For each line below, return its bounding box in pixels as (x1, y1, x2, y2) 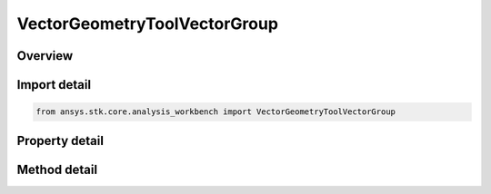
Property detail (16, 132, 105, 149)
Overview (16, 48, 74, 63)
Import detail (16, 77, 91, 92)
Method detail (16, 161, 98, 177)
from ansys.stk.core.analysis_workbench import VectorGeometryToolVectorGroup (35, 107, 396, 117)
